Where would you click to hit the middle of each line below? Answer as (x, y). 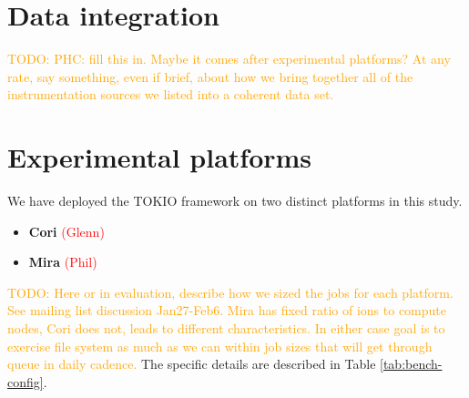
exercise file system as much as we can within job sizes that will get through (220, 346)
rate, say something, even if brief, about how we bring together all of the (210, 76)
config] (25, 381)
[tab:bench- (411, 364)
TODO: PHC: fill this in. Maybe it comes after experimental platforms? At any (229, 59)
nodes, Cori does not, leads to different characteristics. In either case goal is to (226, 328)
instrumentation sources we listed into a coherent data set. (171, 94)
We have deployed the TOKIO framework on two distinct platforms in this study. (235, 201)
